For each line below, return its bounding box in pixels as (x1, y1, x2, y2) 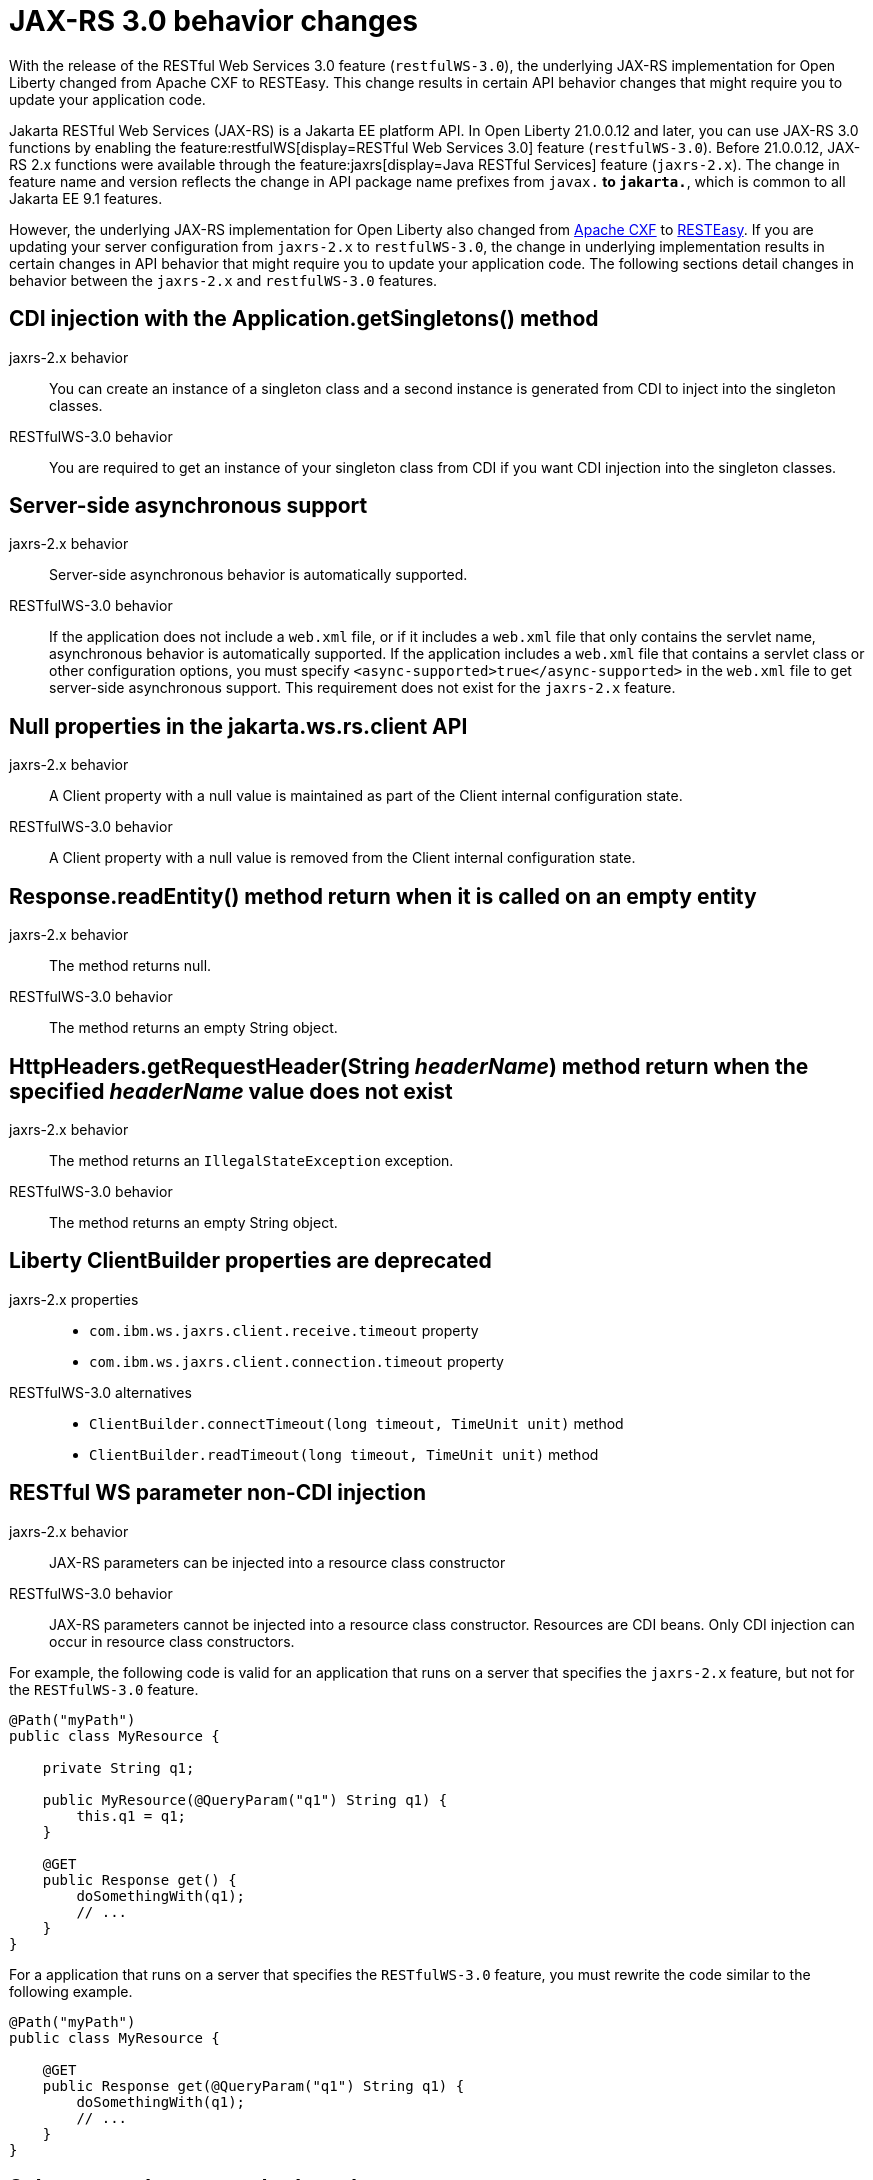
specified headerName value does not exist (9, 1078, 453, 1104)
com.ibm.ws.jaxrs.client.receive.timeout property (89, 1321, 479, 1339)
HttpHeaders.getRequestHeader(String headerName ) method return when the (9, 1053, 809, 1079)
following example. (9, 1982, 133, 2000)
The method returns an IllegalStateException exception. (49, 1151, 454, 1169)
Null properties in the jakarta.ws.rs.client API (9, 713, 468, 739)
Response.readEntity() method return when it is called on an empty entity (9, 883, 757, 909)
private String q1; (42, 1759, 195, 1776)
